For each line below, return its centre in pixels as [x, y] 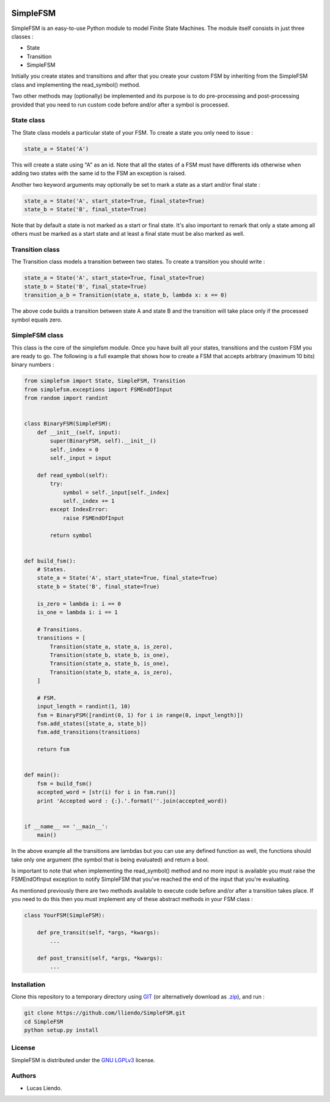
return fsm [53, 749]
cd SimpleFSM [44, 1021]
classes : [22, 36]
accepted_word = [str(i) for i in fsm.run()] [106, 792]
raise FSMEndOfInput [94, 518]
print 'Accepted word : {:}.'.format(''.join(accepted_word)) [132, 801]
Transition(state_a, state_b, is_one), [109, 664]
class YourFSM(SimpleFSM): [64, 916]
